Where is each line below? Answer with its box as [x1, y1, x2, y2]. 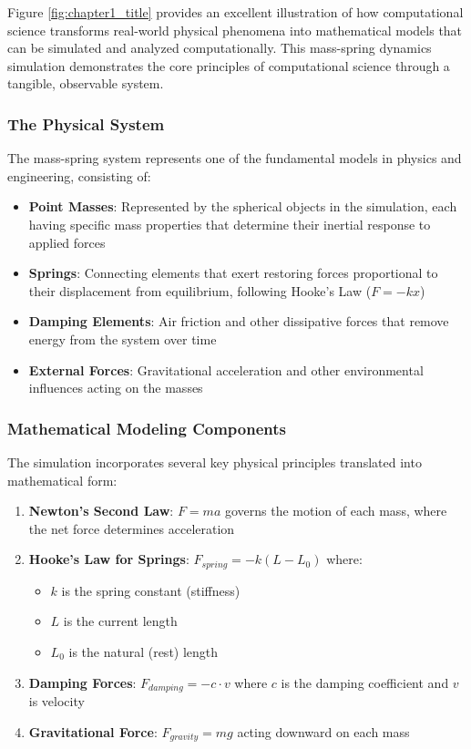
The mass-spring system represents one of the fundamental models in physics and [7, 149, 462, 168]
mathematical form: [7, 470, 118, 489]
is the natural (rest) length [68, 641, 219, 661]
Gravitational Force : [28, 722, 158, 741]
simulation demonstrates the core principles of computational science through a [7, 56, 450, 75]
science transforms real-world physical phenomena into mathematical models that [7, 20, 463, 39]
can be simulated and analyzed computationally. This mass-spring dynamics [7, 38, 432, 57]
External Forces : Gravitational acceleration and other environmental [28, 360, 424, 379]
